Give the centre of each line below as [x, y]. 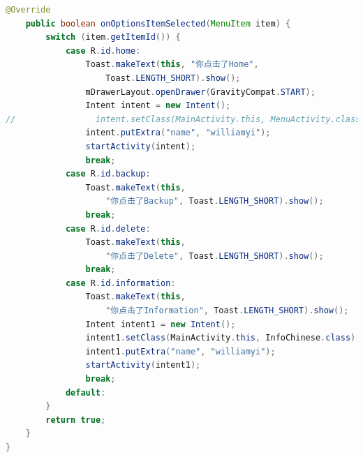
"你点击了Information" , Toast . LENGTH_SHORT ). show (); [227, 311]
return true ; [76, 420]
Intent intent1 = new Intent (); [161, 324]
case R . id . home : [103, 51]
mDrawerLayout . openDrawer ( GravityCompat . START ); [200, 92]
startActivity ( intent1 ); [143, 365]
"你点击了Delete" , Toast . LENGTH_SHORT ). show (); [215, 256]
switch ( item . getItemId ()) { [113, 37]
